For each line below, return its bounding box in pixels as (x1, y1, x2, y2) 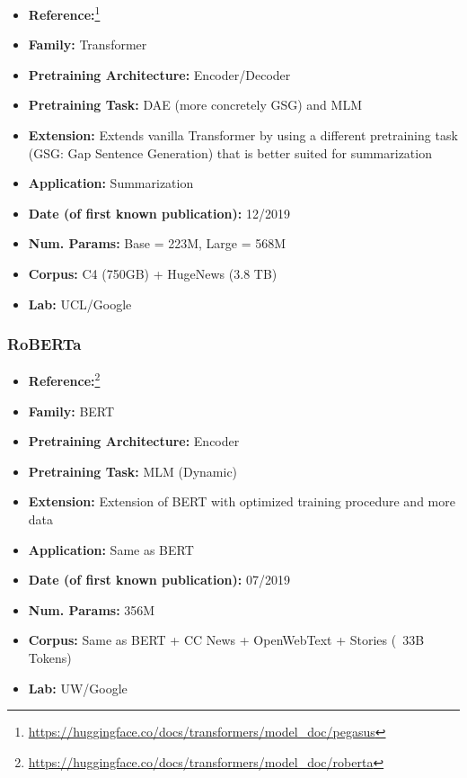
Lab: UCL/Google (28, 294, 132, 313)
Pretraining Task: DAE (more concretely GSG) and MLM (28, 95, 362, 114)
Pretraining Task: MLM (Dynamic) (28, 461, 238, 480)
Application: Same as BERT (28, 540, 194, 559)
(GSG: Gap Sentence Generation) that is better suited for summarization (28, 143, 432, 162)
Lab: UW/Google (28, 678, 128, 697)
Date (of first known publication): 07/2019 (28, 570, 290, 589)
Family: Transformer (28, 35, 147, 54)
